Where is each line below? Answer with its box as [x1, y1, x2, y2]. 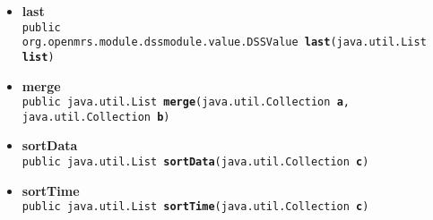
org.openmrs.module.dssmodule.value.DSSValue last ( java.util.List [22, 36, 427, 49]
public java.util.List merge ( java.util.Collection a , [22, 96, 350, 109]
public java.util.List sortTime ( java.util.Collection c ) [22, 200, 369, 214]
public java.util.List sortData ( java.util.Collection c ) [22, 156, 369, 169]
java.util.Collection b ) [22, 110, 170, 123]
